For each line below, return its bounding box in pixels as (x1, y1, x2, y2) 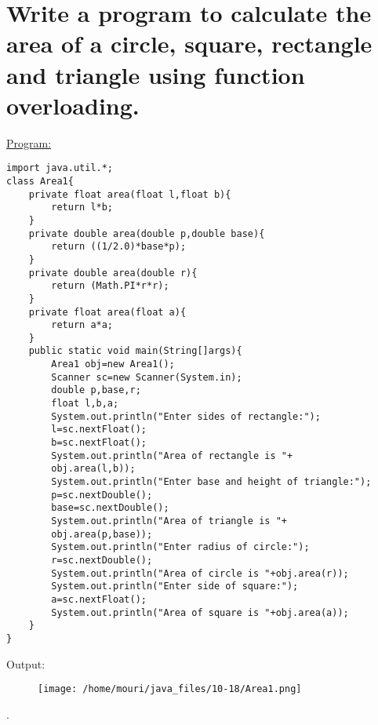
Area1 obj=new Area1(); (51, 359, 175, 370)
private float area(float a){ (28, 306, 187, 318)
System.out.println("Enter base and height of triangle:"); (51, 476, 372, 488)
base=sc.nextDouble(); (51, 502, 169, 514)
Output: (6, 655, 45, 672)
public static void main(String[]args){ (28, 345, 242, 357)
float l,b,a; (51, 398, 119, 410)
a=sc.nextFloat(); (51, 593, 147, 605)
